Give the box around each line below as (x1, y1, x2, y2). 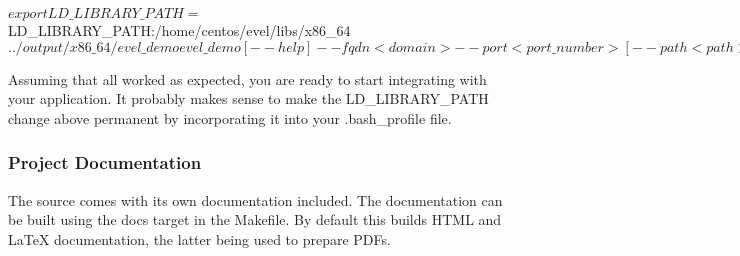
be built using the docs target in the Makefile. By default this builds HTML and (8, 209, 502, 230)
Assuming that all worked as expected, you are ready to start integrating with (8, 68, 487, 89)
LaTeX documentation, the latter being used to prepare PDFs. (8, 228, 391, 249)
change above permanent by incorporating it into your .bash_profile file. (8, 107, 452, 128)
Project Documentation (8, 150, 202, 175)
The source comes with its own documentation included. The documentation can (8, 189, 503, 210)
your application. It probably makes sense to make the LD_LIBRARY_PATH (8, 88, 489, 109)
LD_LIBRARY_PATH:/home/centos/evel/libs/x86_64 (8, 20, 351, 40)
